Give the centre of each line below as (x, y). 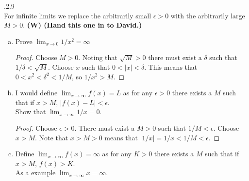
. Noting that (98, 57)
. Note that (52, 137)
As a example (35, 173)
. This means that (171, 67)
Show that (31, 112)
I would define (36, 93)
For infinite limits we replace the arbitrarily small (78, 15)
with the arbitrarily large (208, 15)
